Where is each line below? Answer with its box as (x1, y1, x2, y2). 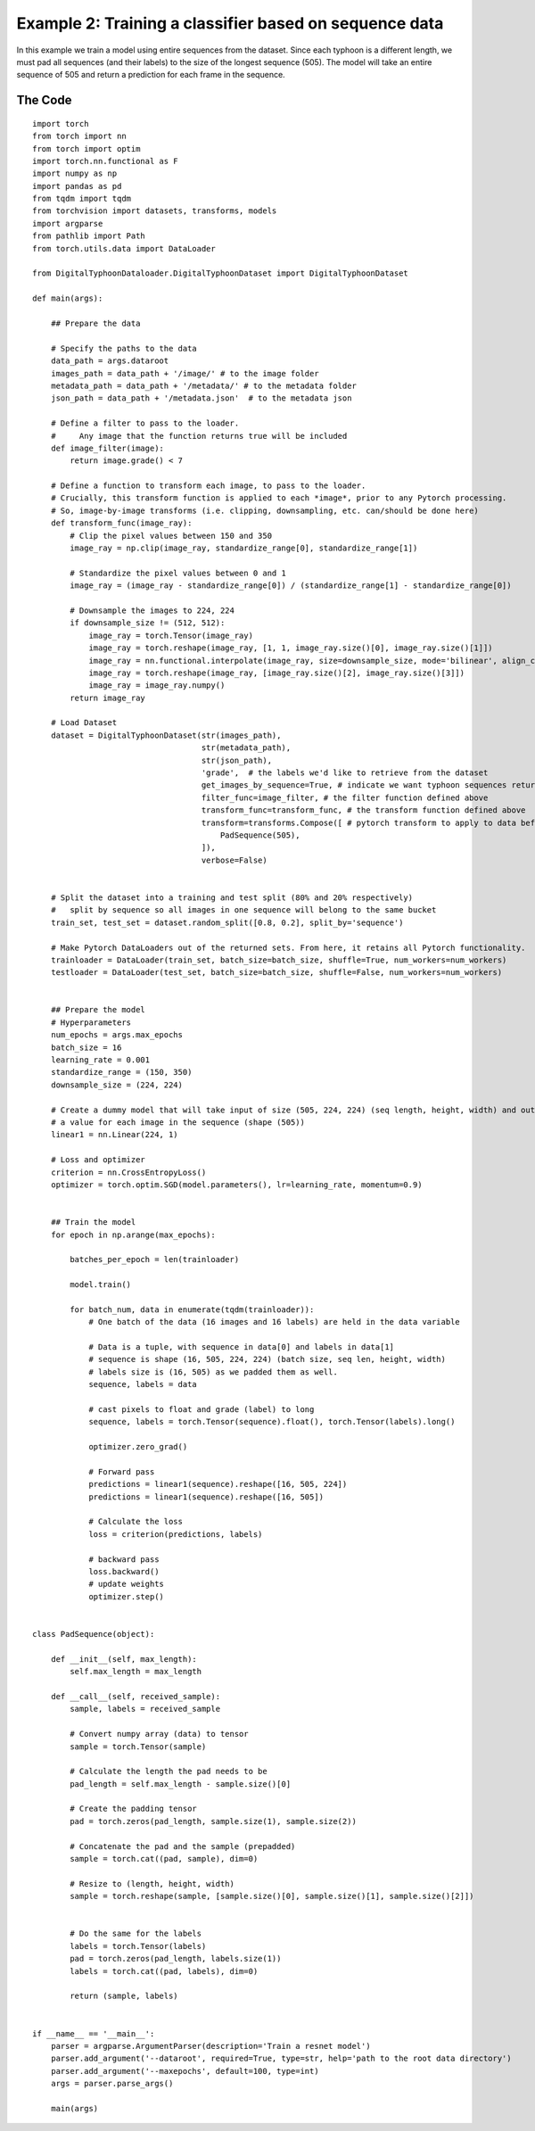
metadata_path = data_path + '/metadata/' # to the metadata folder (50, 380, 357, 391)
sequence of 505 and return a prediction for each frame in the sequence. (16, 70, 285, 80)
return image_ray (70, 692, 146, 703)
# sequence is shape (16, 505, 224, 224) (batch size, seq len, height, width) (88, 1354, 446, 1365)
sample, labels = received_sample (70, 1704, 221, 1714)
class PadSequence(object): (32, 1629, 155, 1639)
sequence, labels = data (88, 1379, 198, 1390)
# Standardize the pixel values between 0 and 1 (70, 567, 287, 578)
